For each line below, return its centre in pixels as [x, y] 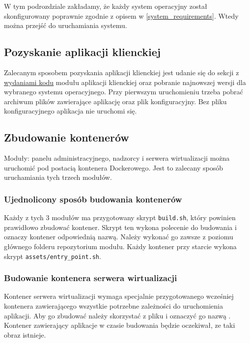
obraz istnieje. [25, 334]
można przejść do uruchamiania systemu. [66, 25]
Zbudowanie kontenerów [67, 137]
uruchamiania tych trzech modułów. [58, 177]
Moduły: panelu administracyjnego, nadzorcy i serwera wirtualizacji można [117, 158]
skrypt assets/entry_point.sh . [53, 256]
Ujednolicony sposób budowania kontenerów [93, 199]
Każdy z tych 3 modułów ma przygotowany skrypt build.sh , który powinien [120, 217]
